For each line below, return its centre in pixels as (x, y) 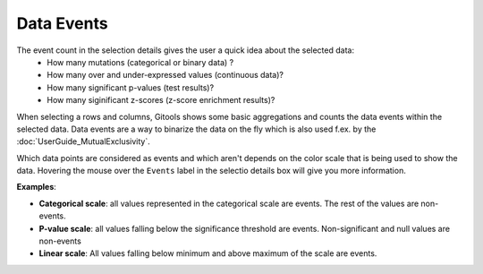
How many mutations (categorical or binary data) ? (140, 62)
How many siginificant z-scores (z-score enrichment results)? (161, 100)
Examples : (37, 187)
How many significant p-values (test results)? (131, 87)
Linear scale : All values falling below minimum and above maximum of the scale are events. (208, 253)
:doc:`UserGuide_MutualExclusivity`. (84, 141)
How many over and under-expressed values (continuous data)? (165, 75)
